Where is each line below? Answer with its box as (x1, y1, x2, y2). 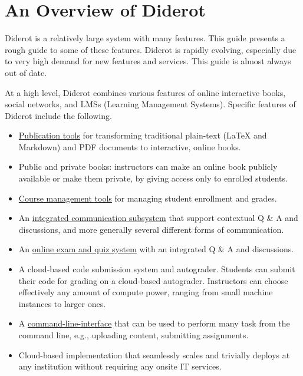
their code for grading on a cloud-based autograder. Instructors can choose (18, 274, 288, 286)
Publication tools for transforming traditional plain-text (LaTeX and (18, 129, 267, 141)
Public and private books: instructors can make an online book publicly (18, 160, 278, 173)
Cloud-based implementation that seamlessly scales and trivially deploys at (18, 348, 290, 361)
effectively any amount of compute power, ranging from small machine (18, 286, 273, 298)
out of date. (5, 66, 47, 78)
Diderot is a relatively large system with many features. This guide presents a (5, 32, 285, 44)
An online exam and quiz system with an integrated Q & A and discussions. (18, 243, 294, 255)
